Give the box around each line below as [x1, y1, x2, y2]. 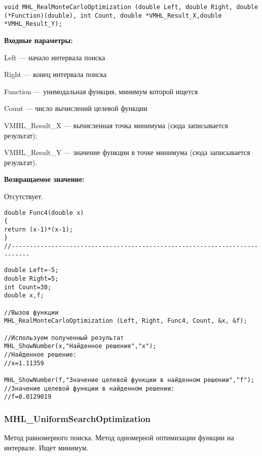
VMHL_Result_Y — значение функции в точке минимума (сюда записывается [4, 147, 250, 158]
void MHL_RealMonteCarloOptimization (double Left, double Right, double [4, 4, 258, 11]
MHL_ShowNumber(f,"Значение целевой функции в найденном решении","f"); [4, 376, 254, 384]
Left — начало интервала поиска [4, 52, 105, 62]
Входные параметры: [4, 34, 73, 45]
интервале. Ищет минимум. [4, 442, 89, 452]
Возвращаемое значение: [4, 174, 85, 184]
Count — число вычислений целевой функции [4, 103, 147, 113]
